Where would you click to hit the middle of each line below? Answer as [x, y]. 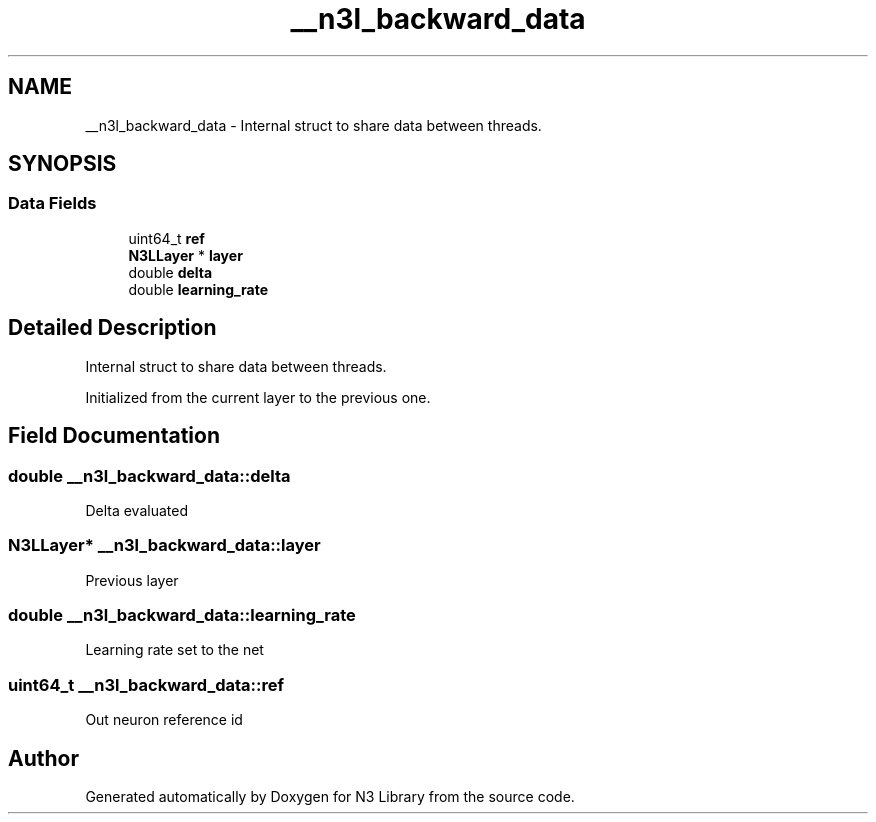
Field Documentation [114, 436]
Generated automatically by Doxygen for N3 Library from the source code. [330, 796]
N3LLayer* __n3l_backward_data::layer [164, 545]
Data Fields [52, 203]
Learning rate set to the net [174, 650]
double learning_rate [198, 289]
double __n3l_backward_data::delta [149, 475]
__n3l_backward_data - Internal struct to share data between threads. [313, 125]
